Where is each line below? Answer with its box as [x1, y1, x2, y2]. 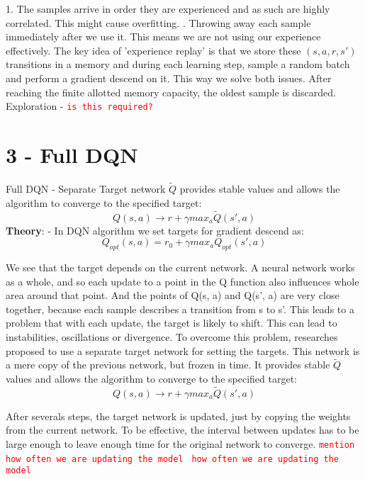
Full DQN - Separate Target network [6, 181, 166, 196]
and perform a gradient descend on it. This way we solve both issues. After [6, 70, 332, 85]
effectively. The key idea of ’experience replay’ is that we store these [6, 43, 301, 57]
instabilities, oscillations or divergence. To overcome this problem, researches [6, 329, 338, 344]
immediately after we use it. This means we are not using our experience [6, 29, 321, 44]
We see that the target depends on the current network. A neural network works [6, 259, 355, 274]
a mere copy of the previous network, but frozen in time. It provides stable [6, 357, 330, 372]
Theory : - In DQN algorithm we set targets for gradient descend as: [6, 222, 304, 237]
